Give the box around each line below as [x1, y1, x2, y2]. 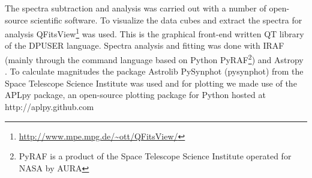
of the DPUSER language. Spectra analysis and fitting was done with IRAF [5, 39, 284, 52]
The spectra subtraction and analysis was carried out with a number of [5, 2, 266, 14]
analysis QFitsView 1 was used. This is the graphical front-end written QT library [5, 26, 304, 40]
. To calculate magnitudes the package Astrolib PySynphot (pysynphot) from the [5, 65, 304, 78]
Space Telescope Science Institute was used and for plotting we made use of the [5, 76, 297, 89]
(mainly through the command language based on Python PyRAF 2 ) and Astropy [5, 52, 304, 66]
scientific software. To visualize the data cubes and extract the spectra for [30, 13, 302, 26]
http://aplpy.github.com [5, 100, 94, 113]
